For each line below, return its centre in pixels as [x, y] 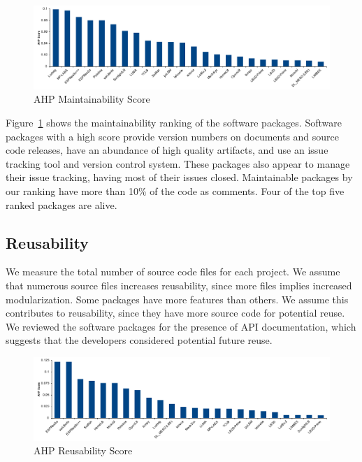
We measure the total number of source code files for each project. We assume [173, 272]
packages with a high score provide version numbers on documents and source [173, 136]
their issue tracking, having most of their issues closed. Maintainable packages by [179, 177]
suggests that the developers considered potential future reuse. [139, 340]
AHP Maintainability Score [92, 99]
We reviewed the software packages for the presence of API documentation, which [181, 326]
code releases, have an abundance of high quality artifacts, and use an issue [167, 150]
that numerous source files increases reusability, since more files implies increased [179, 285]
